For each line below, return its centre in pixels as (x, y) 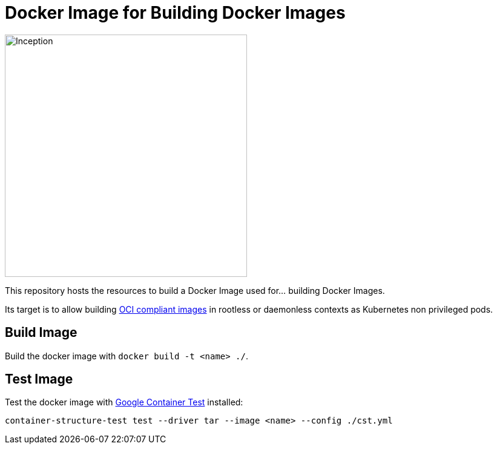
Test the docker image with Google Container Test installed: (124, 402)
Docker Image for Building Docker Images (175, 13)
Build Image (41, 333)
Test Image (39, 379)
